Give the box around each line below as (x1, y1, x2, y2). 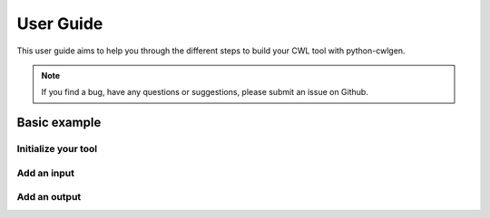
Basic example (16, 115, 102, 130)
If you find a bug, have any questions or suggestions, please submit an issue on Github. (41, 87, 369, 98)
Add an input (16, 166, 74, 179)
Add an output (16, 191, 82, 204)
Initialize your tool (16, 143, 98, 156)
